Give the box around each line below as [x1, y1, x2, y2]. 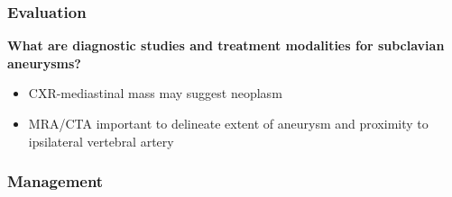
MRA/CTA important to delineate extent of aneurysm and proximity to [28, 114, 429, 132]
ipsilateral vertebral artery [28, 131, 174, 150]
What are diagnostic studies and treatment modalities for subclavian [7, 36, 445, 55]
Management [7, 170, 104, 193]
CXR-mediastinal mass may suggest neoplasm [28, 84, 282, 103]
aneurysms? [7, 53, 81, 72]
